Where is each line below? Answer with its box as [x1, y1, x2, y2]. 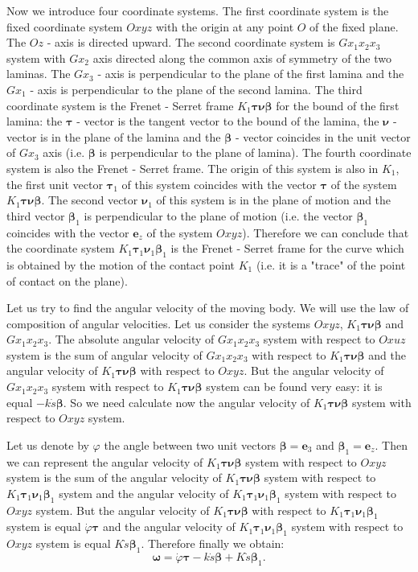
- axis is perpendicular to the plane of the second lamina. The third [30, 80, 363, 97]
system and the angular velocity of [59, 484, 229, 501]
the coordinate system [6, 240, 115, 257]
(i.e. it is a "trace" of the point [256, 256, 406, 273]
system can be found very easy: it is [206, 378, 383, 395]
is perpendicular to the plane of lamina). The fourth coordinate [99, 144, 412, 161]
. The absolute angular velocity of [48, 331, 215, 348]
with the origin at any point [155, 18, 294, 35]
